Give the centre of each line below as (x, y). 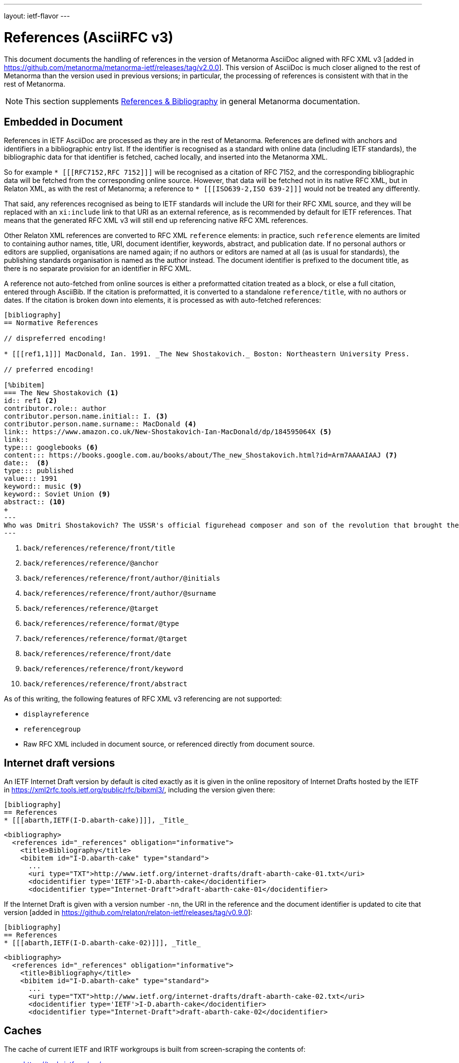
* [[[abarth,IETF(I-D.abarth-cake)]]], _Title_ (96, 820)
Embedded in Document (63, 122)
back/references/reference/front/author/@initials (122, 578)
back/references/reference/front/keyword (103, 669)
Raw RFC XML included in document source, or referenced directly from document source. (169, 744)
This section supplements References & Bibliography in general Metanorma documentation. (193, 101)
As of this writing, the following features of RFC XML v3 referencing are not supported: (143, 699)
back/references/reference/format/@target (106, 639)
